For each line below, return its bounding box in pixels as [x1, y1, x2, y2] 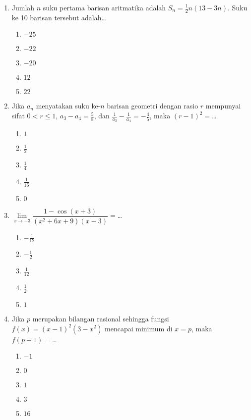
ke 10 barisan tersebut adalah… [11, 12, 106, 22]
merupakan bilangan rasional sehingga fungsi [32, 313, 169, 323]
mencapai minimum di [105, 323, 173, 333]
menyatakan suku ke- [36, 101, 101, 111]
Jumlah [11, 2, 35, 12]
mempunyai [205, 101, 241, 111]
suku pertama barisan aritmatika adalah [43, 2, 166, 12]
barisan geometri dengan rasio [107, 101, 198, 111]
